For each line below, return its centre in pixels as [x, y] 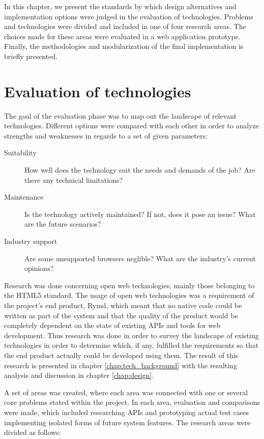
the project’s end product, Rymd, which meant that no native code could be [123, 305]
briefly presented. [31, 56]
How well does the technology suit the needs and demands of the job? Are [140, 170]
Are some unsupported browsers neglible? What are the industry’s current [140, 258]
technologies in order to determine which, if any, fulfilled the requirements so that [131, 345]
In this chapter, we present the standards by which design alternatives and [120, 6]
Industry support [31, 241]
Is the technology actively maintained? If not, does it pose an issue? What [140, 214]
